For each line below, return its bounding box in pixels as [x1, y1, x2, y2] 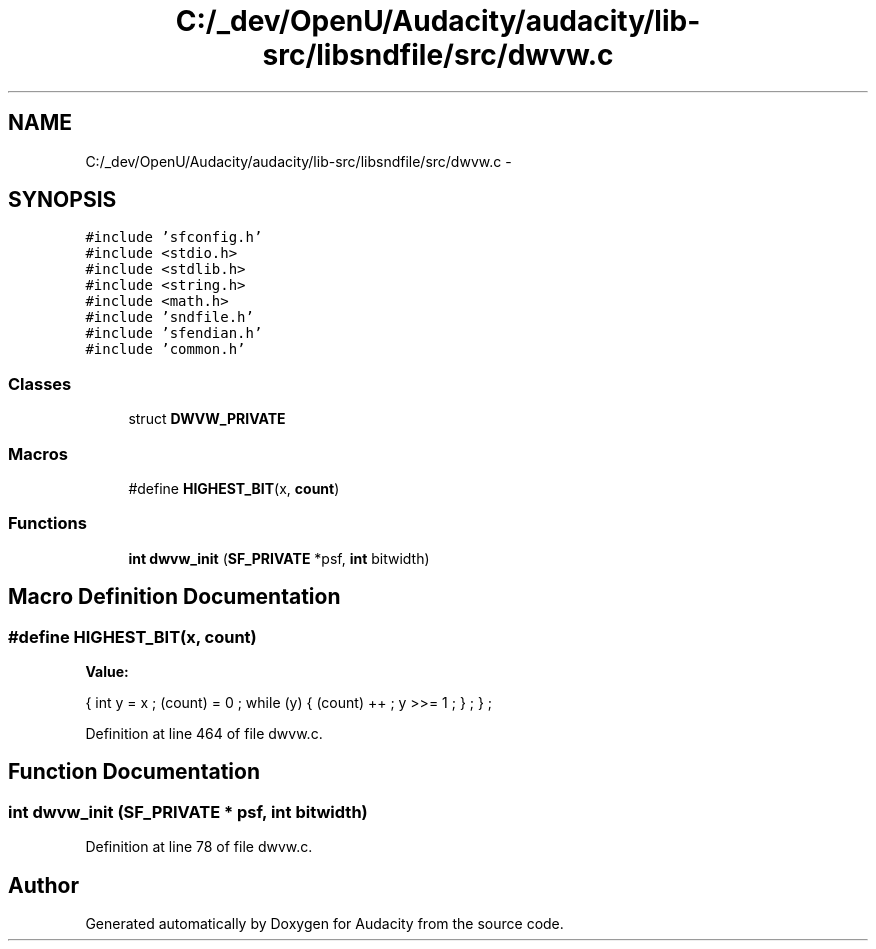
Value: [85, 662, 129, 680]
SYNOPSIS [8, 187, 117, 213]
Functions [8, 513, 87, 534]
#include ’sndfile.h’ [85, 309, 254, 326]
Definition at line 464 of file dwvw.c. [85, 724, 323, 742]
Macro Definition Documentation [8, 584, 341, 610]
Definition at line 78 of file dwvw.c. [85, 838, 313, 856]
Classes [8, 373, 72, 394]
